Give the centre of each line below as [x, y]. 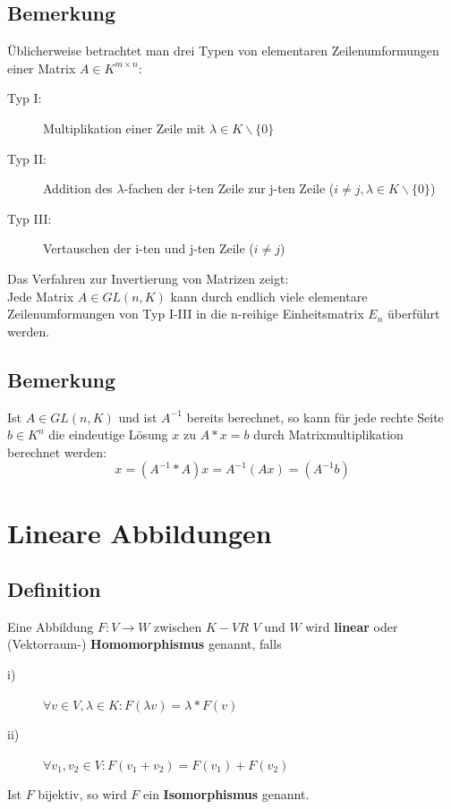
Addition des [78, 188]
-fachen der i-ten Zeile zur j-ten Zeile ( [229, 188]
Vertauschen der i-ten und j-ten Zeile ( [149, 248]
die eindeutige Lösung [108, 434]
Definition [54, 589]
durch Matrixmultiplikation [328, 434]
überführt [413, 314]
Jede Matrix [41, 296]
